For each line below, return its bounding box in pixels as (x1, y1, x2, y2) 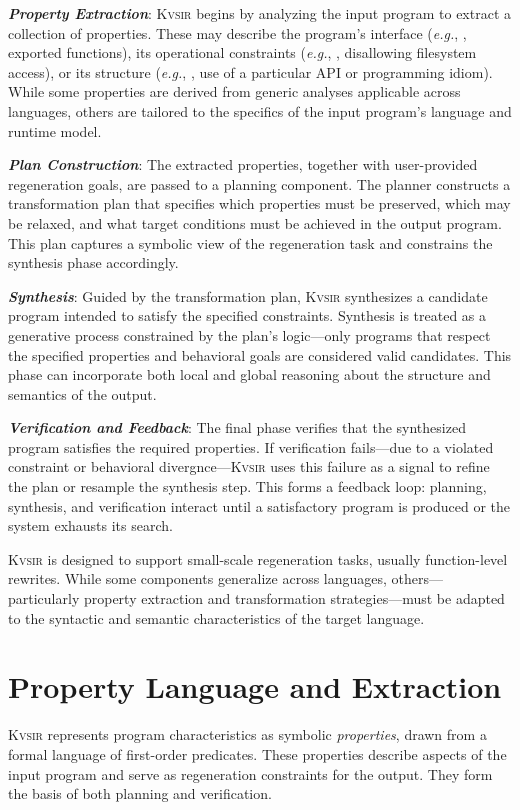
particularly (8, 588, 80, 609)
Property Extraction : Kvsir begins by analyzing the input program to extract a (8, 3, 511, 23)
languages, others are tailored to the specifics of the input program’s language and (8, 100, 512, 121)
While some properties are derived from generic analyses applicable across (8, 81, 461, 102)
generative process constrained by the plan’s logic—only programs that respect (8, 324, 491, 345)
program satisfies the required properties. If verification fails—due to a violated (8, 436, 494, 457)
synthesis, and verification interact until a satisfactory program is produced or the (8, 495, 511, 516)
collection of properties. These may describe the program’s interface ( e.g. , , (8, 22, 467, 43)
